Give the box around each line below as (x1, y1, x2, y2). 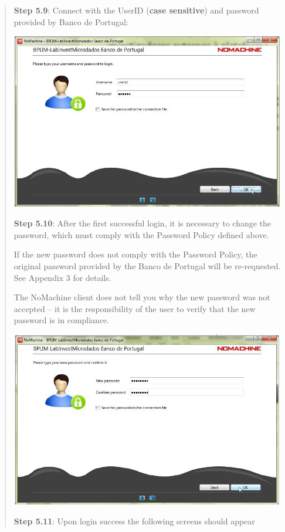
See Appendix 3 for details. (13, 271, 111, 283)
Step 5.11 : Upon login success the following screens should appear (13, 515, 255, 527)
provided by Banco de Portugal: (13, 15, 128, 28)
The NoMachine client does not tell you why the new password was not (13, 291, 270, 303)
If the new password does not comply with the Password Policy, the (13, 248, 257, 260)
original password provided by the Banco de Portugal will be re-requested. (13, 259, 281, 272)
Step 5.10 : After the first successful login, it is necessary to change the (13, 217, 272, 229)
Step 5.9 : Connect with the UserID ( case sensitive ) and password (13, 4, 259, 16)
